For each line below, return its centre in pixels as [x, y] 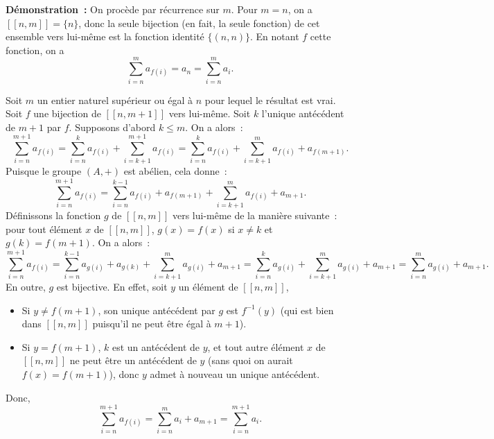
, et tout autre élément [256, 346]
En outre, [26, 287]
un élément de [208, 287]
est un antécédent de [156, 346]
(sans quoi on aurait [250, 360]
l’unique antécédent [303, 113]
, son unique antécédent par [157, 310]
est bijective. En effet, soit [112, 287]
